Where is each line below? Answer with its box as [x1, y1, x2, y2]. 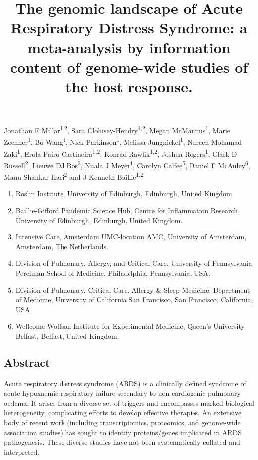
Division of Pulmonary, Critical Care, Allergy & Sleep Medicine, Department [15, 284, 250, 295]
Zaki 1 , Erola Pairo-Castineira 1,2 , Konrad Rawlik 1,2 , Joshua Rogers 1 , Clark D [4, 147, 237, 159]
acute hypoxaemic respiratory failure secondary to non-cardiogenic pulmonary [4, 388, 241, 398]
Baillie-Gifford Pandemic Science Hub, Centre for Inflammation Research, [15, 205, 240, 215]
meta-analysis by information [27, 37, 231, 57]
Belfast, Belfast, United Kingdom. [15, 330, 119, 341]
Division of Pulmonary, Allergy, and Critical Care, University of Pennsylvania [15, 258, 252, 268]
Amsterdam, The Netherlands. [15, 241, 108, 251]
